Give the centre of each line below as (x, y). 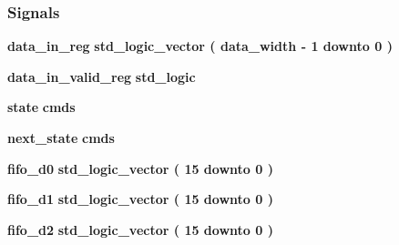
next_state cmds (61, 138)
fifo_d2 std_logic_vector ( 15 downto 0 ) (140, 229)
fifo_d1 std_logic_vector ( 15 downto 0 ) (140, 199)
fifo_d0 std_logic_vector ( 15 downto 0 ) (140, 168)
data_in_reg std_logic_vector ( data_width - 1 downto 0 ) (200, 46)
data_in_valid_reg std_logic (102, 76)
